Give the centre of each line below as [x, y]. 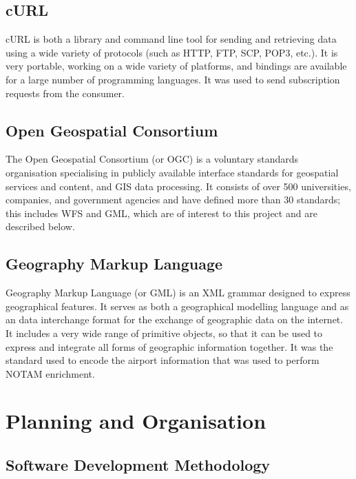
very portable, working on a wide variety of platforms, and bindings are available [176, 66]
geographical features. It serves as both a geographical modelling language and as [177, 306]
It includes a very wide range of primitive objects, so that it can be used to [164, 333]
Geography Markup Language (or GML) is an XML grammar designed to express [178, 293]
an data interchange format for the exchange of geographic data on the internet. [175, 319]
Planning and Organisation [136, 421]
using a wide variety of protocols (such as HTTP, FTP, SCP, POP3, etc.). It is [172, 52]
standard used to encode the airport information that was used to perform [163, 360]
